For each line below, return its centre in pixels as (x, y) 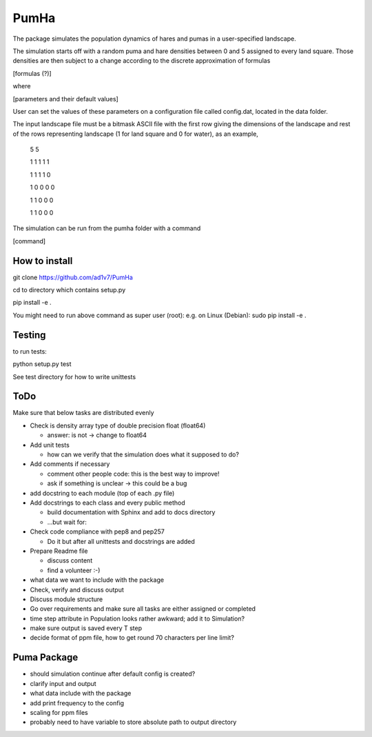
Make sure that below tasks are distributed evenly (83, 413)
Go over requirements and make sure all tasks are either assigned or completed (143, 609)
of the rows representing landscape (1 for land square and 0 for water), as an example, (135, 134)
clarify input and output (63, 683)
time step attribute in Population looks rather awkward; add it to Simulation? (137, 618)
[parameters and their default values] (65, 99)
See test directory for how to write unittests (74, 376)
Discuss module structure (66, 599)
